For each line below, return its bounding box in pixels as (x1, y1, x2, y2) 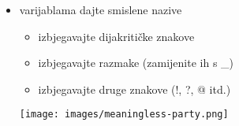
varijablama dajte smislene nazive (19, 2, 182, 17)
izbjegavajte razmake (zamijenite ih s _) (38, 54, 234, 71)
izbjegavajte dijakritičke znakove (38, 28, 195, 44)
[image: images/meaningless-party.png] (19, 109, 229, 120)
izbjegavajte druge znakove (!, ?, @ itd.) (38, 80, 231, 97)
